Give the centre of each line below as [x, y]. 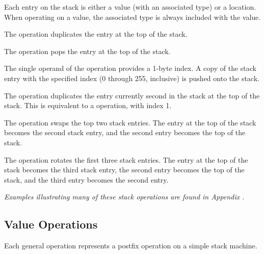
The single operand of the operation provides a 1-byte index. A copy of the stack [130, 68]
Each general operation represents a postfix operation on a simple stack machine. [131, 246]
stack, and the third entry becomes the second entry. [86, 179]
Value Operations [51, 224]
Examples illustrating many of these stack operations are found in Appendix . [124, 197]
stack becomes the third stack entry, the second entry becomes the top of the [124, 170]
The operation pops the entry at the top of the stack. [87, 51]
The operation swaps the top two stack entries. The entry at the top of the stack [130, 122]
